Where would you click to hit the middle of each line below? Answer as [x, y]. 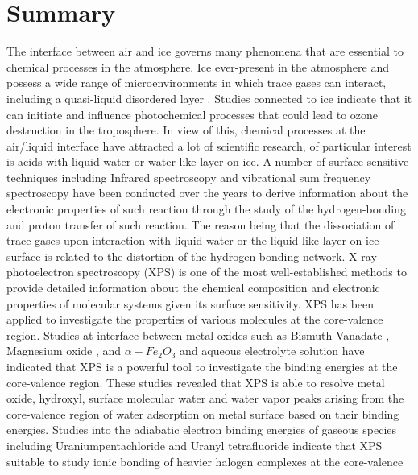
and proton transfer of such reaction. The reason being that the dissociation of [201, 224]
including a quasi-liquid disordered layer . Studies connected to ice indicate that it [209, 98]
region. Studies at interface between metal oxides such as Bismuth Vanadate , [198, 335]
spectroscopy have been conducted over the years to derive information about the [207, 193]
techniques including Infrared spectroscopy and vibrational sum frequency [189, 177]
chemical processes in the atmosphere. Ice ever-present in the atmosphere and [198, 66]
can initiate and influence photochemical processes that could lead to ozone [192, 114]
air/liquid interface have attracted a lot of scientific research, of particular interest [209, 145]
